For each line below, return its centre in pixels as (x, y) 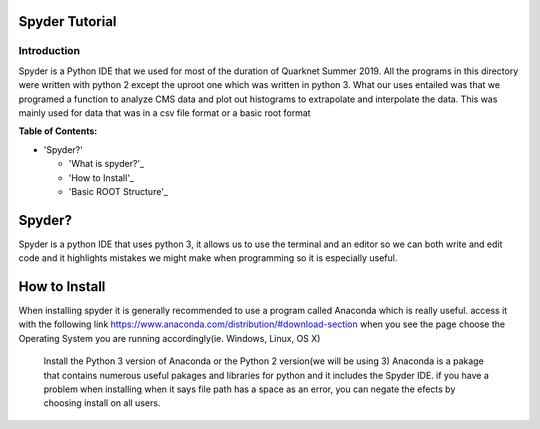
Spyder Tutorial (67, 21)
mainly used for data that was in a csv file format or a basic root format (164, 112)
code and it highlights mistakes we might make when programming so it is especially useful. (208, 258)
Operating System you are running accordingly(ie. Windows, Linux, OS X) (169, 338)
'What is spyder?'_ (106, 164)
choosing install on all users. (102, 403)
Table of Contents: (58, 131)
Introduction (49, 51)
